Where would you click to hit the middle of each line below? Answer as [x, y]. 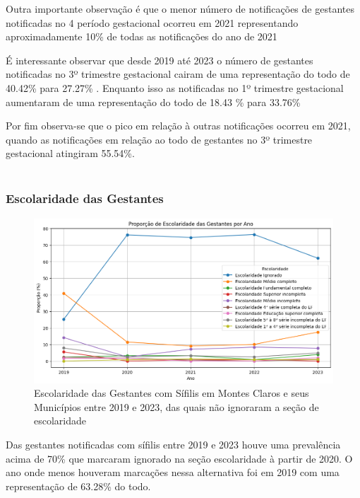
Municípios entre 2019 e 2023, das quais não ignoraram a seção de [176, 406]
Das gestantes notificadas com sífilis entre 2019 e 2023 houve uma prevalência [173, 444]
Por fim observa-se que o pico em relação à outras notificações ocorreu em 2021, [178, 126]
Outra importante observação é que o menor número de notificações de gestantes [180, 8]
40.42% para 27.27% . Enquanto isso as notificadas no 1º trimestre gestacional [175, 87]
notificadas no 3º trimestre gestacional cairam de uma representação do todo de [178, 74]
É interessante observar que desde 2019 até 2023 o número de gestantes [160, 60]
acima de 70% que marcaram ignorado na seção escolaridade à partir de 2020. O [179, 458]
